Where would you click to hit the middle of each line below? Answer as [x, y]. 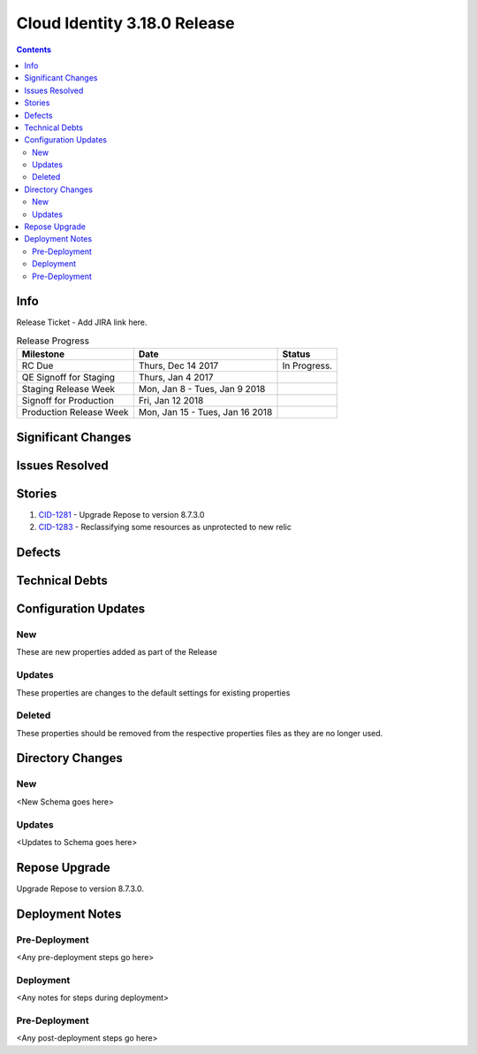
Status [296, 354]
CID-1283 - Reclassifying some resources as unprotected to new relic [165, 527]
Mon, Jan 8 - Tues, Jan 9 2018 [202, 389]
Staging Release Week [68, 389]
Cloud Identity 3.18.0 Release [125, 23]
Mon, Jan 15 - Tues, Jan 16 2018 [205, 412]
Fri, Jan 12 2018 [171, 401]
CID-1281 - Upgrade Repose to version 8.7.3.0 [121, 514]
